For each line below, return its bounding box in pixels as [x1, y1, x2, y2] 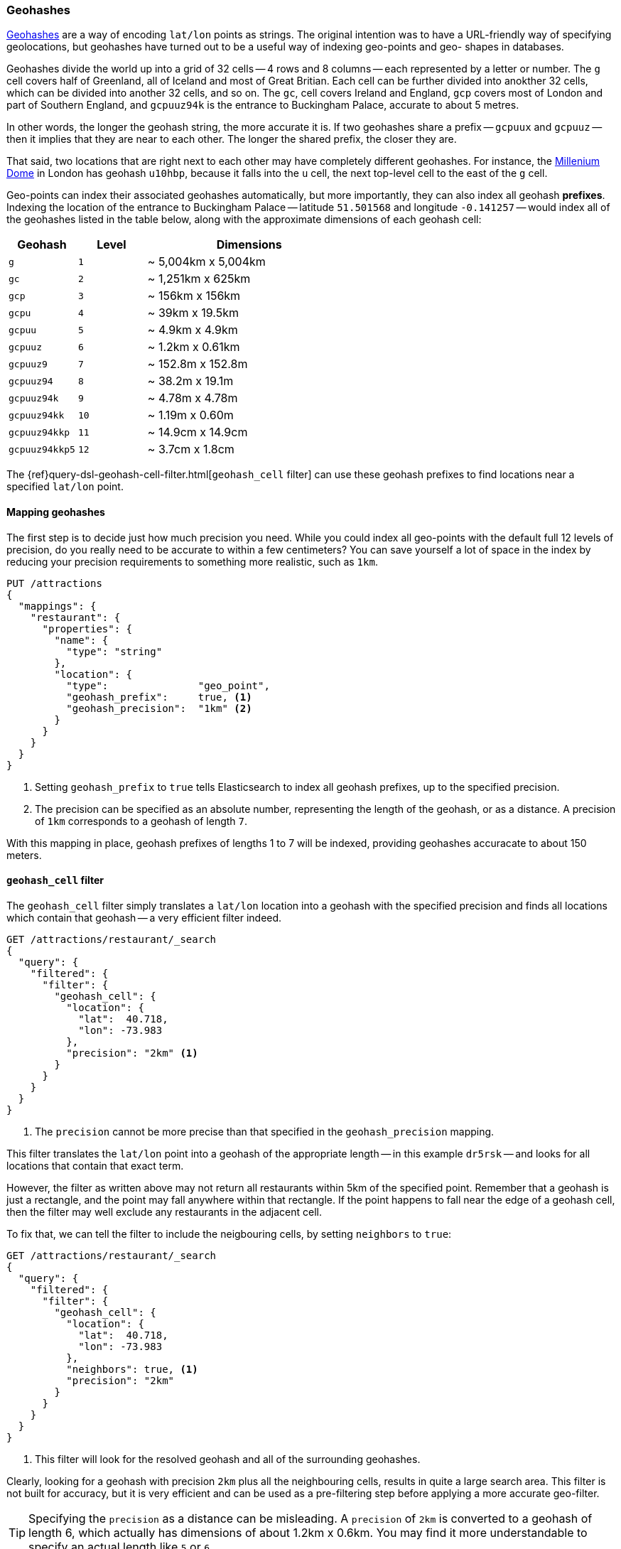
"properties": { [42, 622, 133, 635]
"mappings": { [18, 600, 97, 612]
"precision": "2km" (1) [66, 1047, 198, 1059]
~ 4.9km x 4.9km [147, 323, 238, 338]
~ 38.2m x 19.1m [147, 374, 234, 389]
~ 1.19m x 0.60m [147, 408, 234, 423]
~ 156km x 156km [147, 288, 241, 303]
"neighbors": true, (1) [66, 1363, 198, 1375]
